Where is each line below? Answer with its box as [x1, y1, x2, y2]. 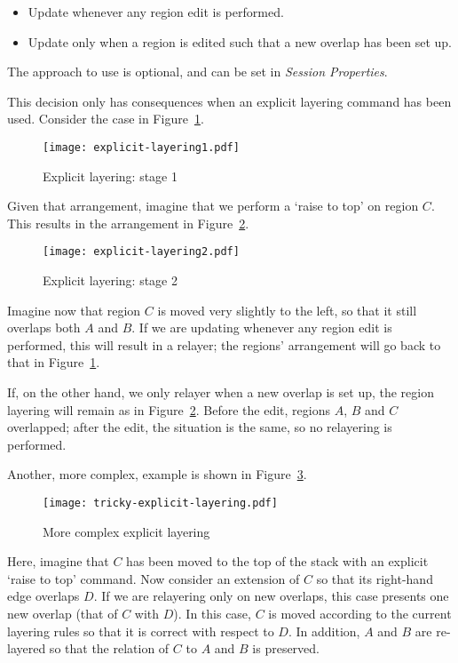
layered [7, 639, 46, 658]
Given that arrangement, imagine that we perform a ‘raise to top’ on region [7, 196, 419, 215]
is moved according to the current [268, 604, 452, 623]
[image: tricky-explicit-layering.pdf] [43, 497, 278, 509]
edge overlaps [7, 587, 80, 605]
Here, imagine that [7, 552, 109, 571]
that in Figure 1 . [7, 353, 100, 371]
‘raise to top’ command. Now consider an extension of [7, 569, 300, 587]
